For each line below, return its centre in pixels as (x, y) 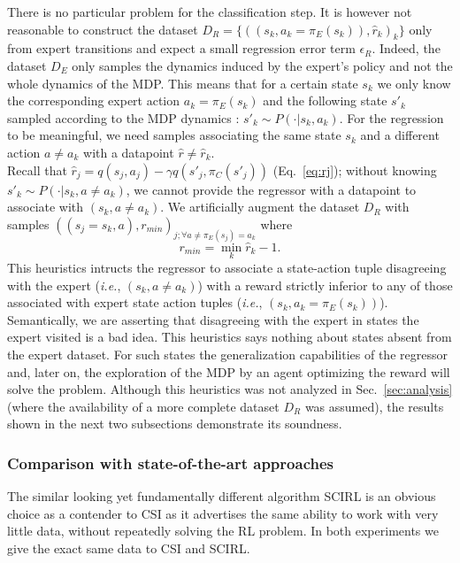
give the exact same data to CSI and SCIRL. (129, 548)
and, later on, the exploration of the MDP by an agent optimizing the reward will (229, 371)
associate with (46, 207)
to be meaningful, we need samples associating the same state (174, 135)
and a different (400, 135)
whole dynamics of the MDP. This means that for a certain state (183, 83)
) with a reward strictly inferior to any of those (325, 285)
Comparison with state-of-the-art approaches (170, 463)
